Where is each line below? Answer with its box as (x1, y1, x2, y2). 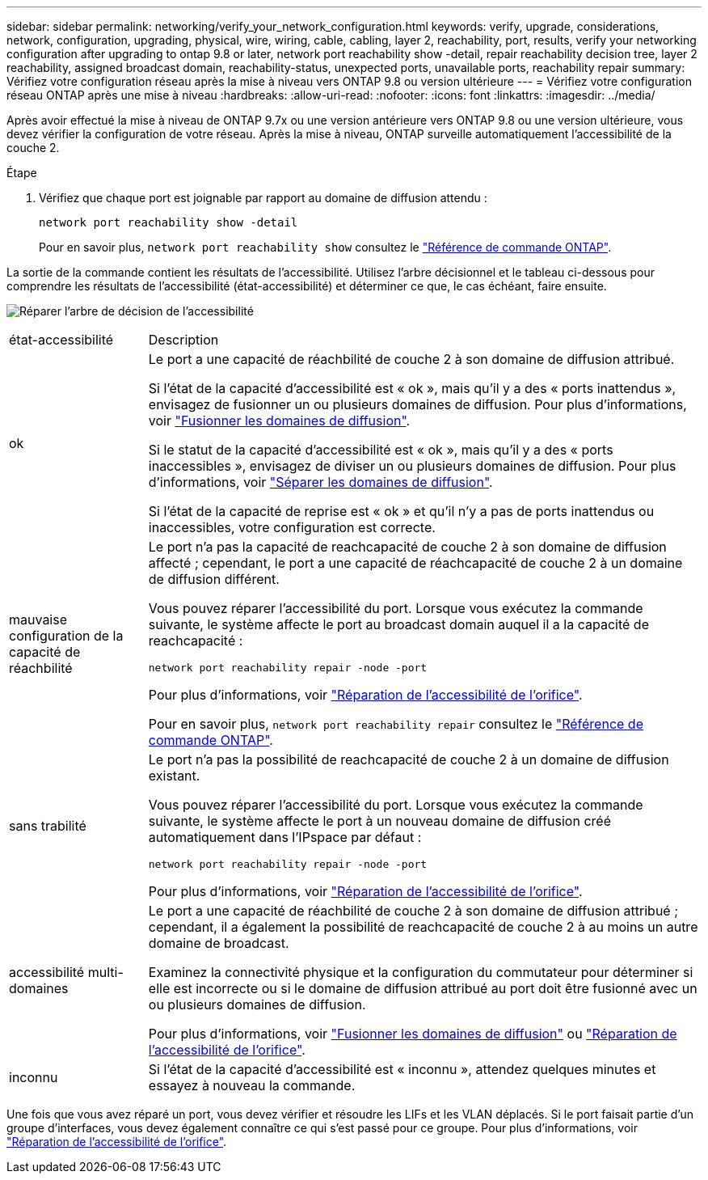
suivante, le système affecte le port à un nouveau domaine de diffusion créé (148, 813, 611, 829)
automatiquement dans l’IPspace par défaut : (148, 829, 422, 845)
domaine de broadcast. (148, 935, 289, 951)
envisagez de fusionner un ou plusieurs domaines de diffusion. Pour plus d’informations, (148, 396, 687, 412)
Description (148, 332, 219, 348)
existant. (148, 768, 200, 784)
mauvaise (9, 611, 68, 628)
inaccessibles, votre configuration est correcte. (148, 519, 436, 535)
